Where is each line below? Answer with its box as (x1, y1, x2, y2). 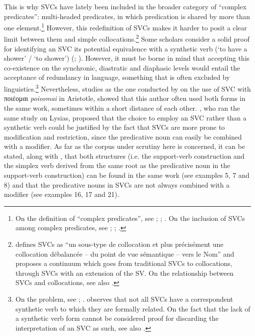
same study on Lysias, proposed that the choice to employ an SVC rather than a (4, 112, 247, 122)
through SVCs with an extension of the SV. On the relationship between (15, 267, 234, 278)
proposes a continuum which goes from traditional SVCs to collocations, (15, 258, 232, 268)
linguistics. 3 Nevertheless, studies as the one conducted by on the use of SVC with (4, 82, 251, 94)
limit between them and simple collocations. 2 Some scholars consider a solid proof (4, 32, 250, 44)
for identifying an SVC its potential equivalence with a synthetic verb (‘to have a (4, 43, 248, 53)
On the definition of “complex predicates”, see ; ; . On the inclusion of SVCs (15, 213, 245, 223)
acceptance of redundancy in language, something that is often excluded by (4, 72, 230, 82)
